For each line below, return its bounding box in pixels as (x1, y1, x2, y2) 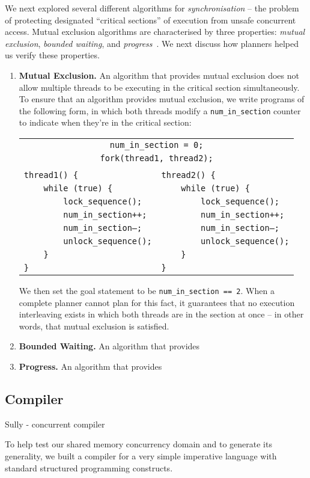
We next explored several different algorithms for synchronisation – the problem (5, 2, 299, 14)
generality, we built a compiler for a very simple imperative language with (5, 450, 277, 462)
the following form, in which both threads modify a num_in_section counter (19, 104, 301, 117)
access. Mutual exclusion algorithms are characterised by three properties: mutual (5, 25, 305, 38)
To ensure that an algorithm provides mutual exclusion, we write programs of (19, 93, 305, 105)
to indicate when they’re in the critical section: (19, 116, 192, 129)
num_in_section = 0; (109, 140, 204, 150)
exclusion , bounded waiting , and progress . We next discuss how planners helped (5, 37, 299, 49)
